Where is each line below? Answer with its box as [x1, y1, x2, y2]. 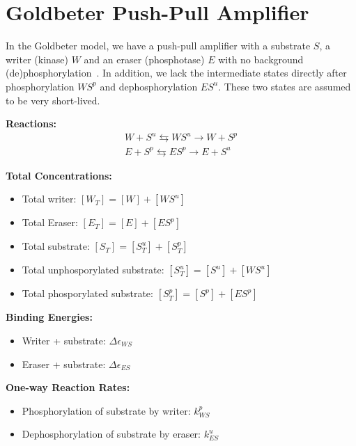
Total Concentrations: [6, 168, 112, 182]
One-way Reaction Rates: [6, 380, 130, 395]
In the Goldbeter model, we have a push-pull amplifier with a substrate [6, 38, 311, 53]
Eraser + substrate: [22, 356, 106, 371]
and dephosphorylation [100, 79, 198, 93]
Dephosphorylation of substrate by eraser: [22, 427, 201, 441]
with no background [218, 51, 304, 66]
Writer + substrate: [22, 333, 106, 347]
